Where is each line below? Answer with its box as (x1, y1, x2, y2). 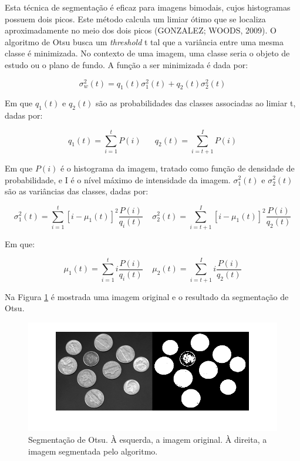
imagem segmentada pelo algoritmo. (28, 445, 158, 457)
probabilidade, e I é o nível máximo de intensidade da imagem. (5, 173, 231, 186)
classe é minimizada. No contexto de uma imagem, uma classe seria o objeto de (5, 47, 290, 59)
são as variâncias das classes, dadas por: (5, 185, 149, 197)
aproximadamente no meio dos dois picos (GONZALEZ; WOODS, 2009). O (5, 24, 277, 36)
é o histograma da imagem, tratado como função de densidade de (60, 161, 295, 174)
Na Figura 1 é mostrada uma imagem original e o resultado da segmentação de (5, 290, 289, 302)
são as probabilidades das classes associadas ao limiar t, (96, 97, 296, 109)
